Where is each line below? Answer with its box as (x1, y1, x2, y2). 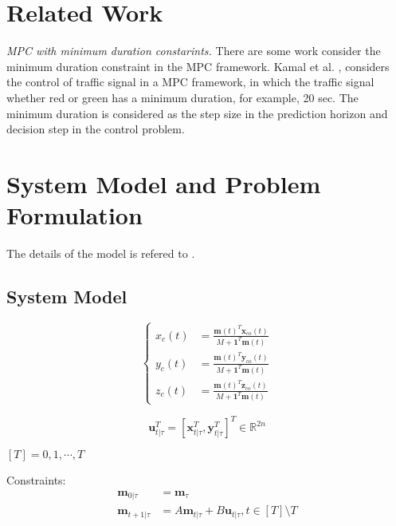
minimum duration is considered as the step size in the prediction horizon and (6, 105, 388, 121)
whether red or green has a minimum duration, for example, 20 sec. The (6, 89, 359, 105)
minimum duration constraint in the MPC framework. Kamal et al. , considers (6, 57, 390, 74)
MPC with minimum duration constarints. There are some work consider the (6, 42, 381, 59)
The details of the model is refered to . (6, 245, 195, 261)
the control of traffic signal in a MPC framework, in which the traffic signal (6, 73, 374, 90)
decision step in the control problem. (6, 121, 185, 137)
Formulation (6, 199, 143, 231)
